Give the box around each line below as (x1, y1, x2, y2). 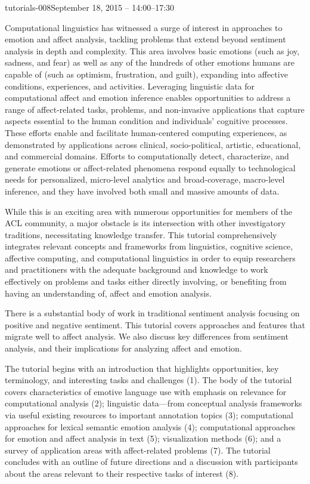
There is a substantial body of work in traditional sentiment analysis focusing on (5, 307, 300, 319)
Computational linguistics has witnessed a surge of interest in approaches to (5, 21, 283, 33)
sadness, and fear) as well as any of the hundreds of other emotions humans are (5, 56, 295, 69)
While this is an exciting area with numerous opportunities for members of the (5, 205, 293, 217)
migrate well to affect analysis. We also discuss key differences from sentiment (5, 330, 289, 343)
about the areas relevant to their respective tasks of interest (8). (5, 467, 239, 479)
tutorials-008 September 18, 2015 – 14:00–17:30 (5, 1, 175, 13)
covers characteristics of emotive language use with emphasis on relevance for (5, 385, 287, 397)
